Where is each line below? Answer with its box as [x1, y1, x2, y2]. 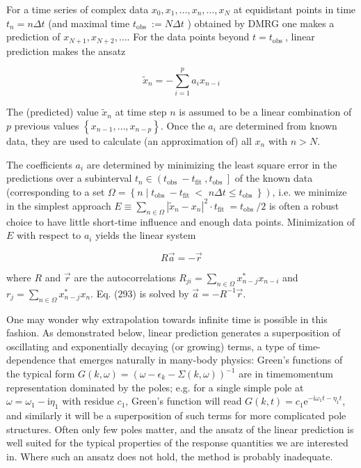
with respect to [17, 228, 81, 242]
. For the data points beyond [127, 29, 250, 44]
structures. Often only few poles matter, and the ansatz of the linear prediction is [6, 421, 354, 436]
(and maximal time [48, 15, 130, 30]
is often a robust [268, 198, 339, 212]
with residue [62, 393, 114, 408]
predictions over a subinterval [6, 171, 132, 185]
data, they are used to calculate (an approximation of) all [6, 133, 252, 148]
